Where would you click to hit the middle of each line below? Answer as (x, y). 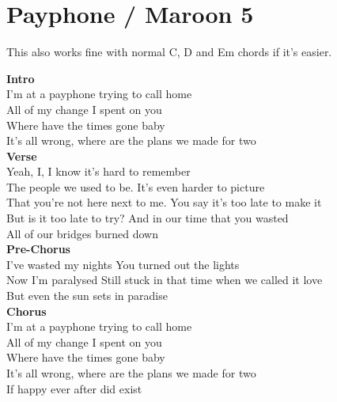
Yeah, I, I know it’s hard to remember (98, 171)
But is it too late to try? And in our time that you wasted (148, 218)
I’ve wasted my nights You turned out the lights (123, 264)
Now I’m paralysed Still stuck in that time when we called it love (165, 280)
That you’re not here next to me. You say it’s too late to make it (164, 202)
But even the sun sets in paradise (87, 296)
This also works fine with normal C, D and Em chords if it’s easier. (169, 52)
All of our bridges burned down (82, 233)
